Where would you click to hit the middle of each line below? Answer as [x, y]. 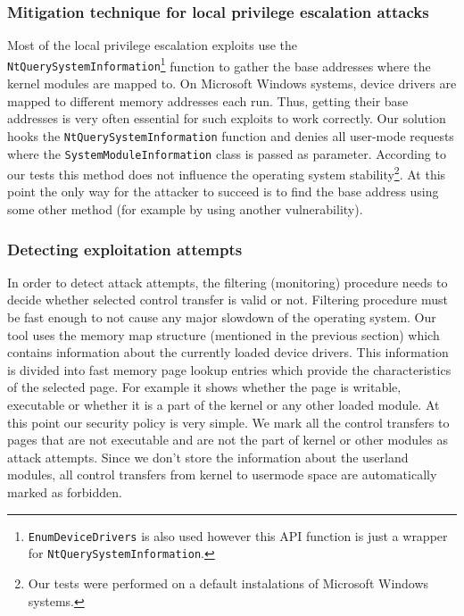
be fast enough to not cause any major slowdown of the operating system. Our [222, 317]
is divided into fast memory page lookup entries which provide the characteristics [229, 369]
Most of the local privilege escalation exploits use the [153, 45]
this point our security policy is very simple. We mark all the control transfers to [228, 422]
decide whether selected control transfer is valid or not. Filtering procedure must [228, 300]
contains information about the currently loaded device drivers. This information [228, 352]
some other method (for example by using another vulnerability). [185, 209]
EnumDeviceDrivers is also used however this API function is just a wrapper [238, 535]
